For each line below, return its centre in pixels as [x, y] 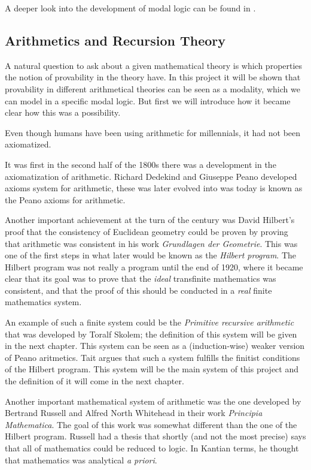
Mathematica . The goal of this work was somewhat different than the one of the [151, 424]
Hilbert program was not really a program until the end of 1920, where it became [154, 266]
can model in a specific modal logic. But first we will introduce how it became [148, 100]
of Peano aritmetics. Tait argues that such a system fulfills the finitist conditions [153, 357]
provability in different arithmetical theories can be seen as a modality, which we [153, 88]
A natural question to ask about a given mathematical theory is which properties [154, 65]
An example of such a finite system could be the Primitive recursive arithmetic [150, 322]
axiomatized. [28, 144]
